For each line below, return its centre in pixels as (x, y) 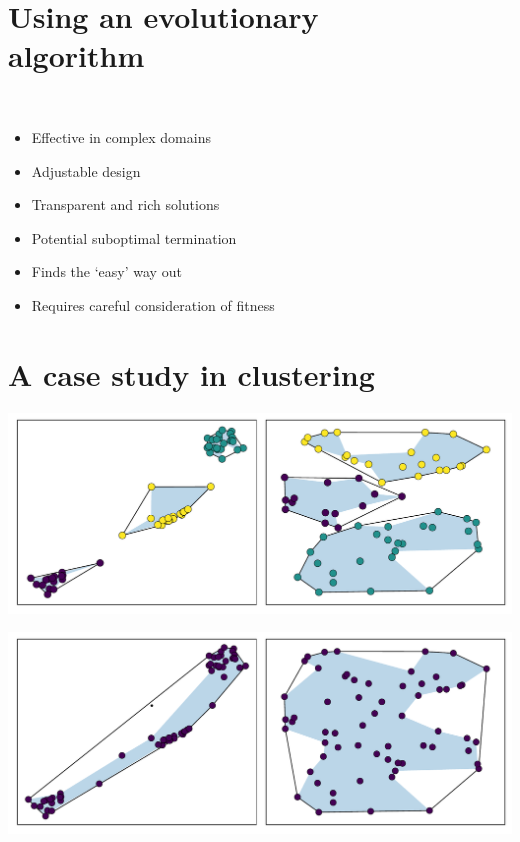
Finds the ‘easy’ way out (106, 271)
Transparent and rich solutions (125, 204)
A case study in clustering (191, 373)
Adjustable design (86, 170)
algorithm (76, 55)
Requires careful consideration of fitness (153, 304)
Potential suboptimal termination (134, 237)
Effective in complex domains (121, 136)
